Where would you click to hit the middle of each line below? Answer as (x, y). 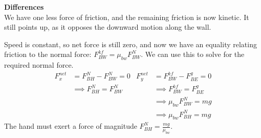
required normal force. (39, 65)
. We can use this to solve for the (193, 54)
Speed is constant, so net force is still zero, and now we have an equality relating (130, 44)
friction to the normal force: (48, 54)
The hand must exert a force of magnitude (71, 126)
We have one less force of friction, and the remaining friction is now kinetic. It (127, 17)
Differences (24, 7)
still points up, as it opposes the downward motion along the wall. (108, 27)
